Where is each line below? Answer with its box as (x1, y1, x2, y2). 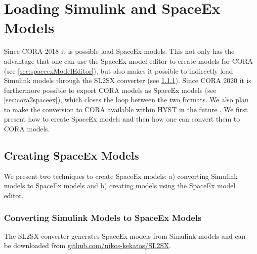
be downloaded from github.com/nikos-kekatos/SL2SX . (4, 240, 171, 251)
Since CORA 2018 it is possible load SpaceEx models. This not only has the (4, 46, 235, 56)
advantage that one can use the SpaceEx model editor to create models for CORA (4, 55, 253, 66)
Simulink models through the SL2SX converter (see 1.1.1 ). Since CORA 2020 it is (4, 75, 252, 85)
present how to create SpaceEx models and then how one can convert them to (4, 114, 240, 124)
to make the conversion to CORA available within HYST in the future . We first (4, 104, 248, 114)
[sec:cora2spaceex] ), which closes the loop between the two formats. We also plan (4, 94, 249, 105)
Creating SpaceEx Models (4, 148, 139, 163)
